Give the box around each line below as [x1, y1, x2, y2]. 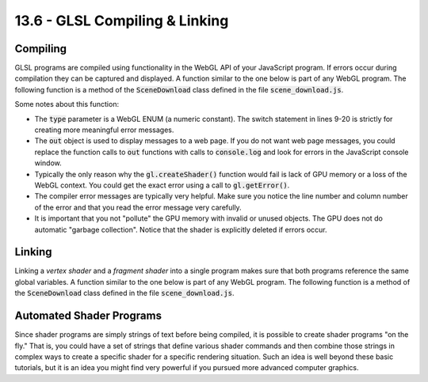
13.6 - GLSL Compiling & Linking [14, 12, 229, 29]
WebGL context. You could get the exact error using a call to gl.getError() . [34, 180, 290, 190]
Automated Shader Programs [14, 309, 162, 323]
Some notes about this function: [14, 100, 119, 109]
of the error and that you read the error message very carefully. [34, 202, 242, 212]
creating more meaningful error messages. [34, 125, 174, 134]
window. [34, 158, 63, 168]
